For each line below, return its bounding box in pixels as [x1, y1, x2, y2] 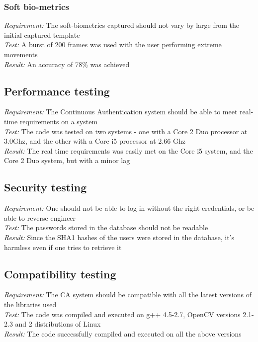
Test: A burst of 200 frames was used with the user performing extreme [4, 39, 222, 50]
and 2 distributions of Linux [15, 319, 101, 329]
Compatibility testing [4, 266, 116, 281]
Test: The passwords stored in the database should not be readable [4, 222, 208, 233]
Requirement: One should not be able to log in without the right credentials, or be [4, 203, 255, 213]
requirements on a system [19, 116, 98, 126]
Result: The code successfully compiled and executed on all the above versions [4, 328, 242, 339]
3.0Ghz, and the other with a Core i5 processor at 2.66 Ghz [4, 136, 185, 146]
